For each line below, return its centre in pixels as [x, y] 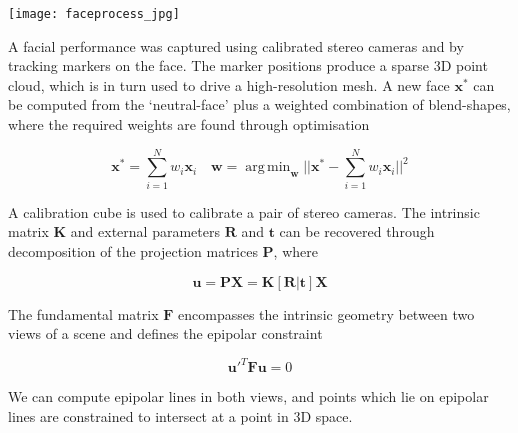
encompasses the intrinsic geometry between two [326, 313]
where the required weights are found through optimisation [189, 124]
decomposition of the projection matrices [133, 250]
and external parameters [145, 231]
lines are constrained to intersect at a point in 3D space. [180, 415]
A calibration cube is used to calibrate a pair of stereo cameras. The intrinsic [244, 211]
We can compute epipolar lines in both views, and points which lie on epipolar [248, 396]
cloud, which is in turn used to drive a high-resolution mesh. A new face [229, 84]
